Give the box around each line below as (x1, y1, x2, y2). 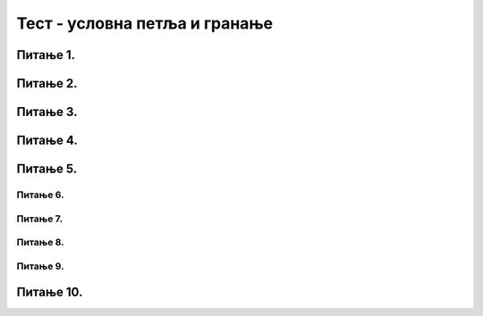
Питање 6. (16, 188, 64, 201)
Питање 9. (16, 260, 64, 272)
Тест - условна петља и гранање (16, 13, 273, 33)
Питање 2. (16, 76, 78, 91)
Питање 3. (16, 104, 78, 120)
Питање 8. (16, 237, 64, 249)
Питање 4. (16, 133, 78, 148)
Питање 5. (16, 162, 78, 177)
